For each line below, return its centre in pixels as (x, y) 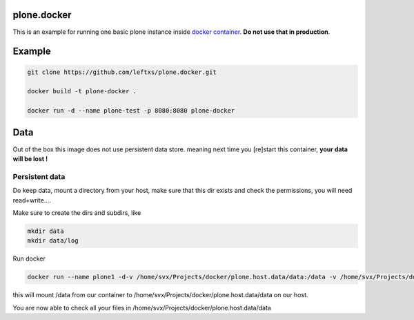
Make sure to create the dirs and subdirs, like (77, 213)
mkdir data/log (53, 241)
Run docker (29, 258)
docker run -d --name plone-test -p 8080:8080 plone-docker (131, 111)
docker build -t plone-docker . (82, 91)
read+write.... (32, 200)
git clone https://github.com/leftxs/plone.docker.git (122, 72)
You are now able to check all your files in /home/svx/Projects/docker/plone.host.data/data (142, 308)
